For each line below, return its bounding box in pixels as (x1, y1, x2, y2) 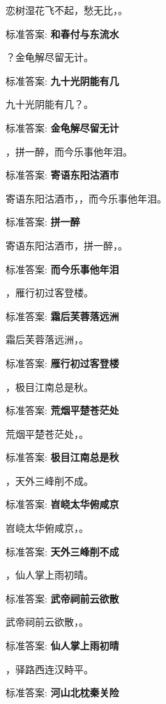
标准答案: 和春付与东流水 (6, 26, 119, 41)
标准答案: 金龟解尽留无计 (6, 120, 119, 134)
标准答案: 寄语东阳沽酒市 (6, 167, 119, 182)
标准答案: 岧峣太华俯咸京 (6, 497, 119, 511)
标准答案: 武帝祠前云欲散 (6, 591, 119, 605)
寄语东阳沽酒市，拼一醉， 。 (6, 237, 128, 252)
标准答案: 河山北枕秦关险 (6, 685, 119, 700)
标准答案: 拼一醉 (6, 214, 80, 229)
